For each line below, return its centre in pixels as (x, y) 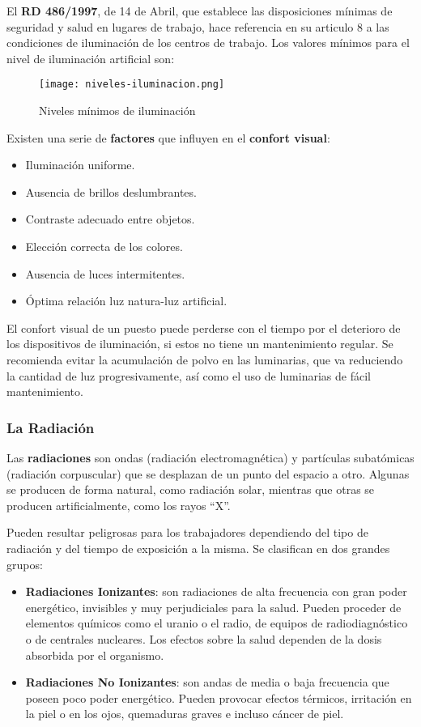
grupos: (25, 564)
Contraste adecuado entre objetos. (110, 219)
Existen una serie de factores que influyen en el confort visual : (168, 137)
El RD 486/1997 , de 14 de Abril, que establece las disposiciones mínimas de (200, 11)
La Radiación (51, 427)
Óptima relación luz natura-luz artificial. (126, 301)
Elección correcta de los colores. (104, 246)
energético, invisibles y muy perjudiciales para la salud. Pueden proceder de (213, 607)
